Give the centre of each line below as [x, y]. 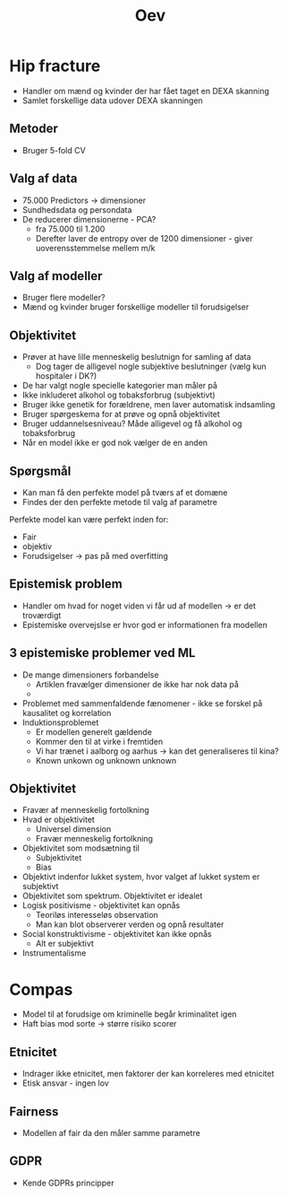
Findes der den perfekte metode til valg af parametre [119, 502]
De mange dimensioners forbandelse [90, 675]
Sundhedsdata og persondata [77, 210]
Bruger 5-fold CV [54, 150]
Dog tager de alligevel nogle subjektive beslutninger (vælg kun [151, 367]
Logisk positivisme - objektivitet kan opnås [101, 905]
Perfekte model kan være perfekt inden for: [89, 520]
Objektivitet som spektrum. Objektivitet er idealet [112, 896]
